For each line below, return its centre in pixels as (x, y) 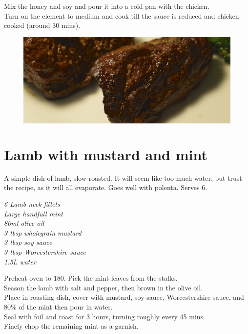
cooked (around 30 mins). (42, 25)
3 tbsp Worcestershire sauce (45, 252)
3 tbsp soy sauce (28, 242)
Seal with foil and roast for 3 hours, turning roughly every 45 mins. (104, 316)
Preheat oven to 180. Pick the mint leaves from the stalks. (91, 278)
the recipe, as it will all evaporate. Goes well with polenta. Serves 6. (106, 187)
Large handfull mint (33, 213)
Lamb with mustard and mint (106, 154)
